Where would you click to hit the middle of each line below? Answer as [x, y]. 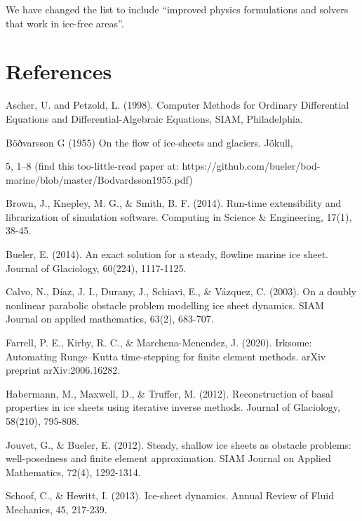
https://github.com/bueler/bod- [251, 166]
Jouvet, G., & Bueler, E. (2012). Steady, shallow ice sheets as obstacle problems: [179, 444]
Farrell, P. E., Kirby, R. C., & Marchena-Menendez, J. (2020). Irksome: [159, 343]
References [59, 71]
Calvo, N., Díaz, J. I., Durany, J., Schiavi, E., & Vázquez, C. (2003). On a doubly [181, 291]
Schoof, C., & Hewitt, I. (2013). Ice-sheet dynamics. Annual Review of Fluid [170, 495]
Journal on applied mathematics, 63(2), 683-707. [110, 319]
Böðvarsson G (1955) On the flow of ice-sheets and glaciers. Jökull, [149, 142]
